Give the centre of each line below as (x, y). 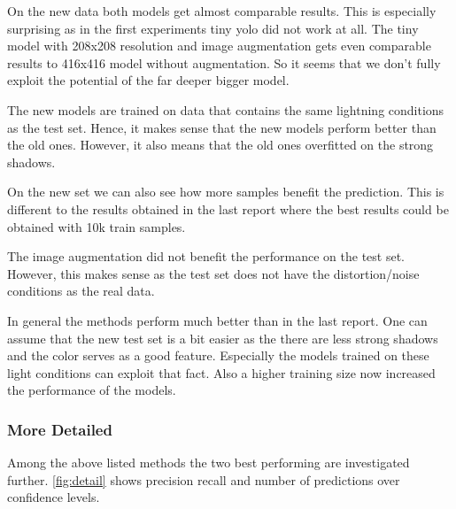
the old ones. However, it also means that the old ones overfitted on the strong (220, 145)
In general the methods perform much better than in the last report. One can (217, 320)
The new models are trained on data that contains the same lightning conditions (226, 109)
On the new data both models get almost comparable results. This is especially (222, 11)
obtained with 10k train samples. (97, 226)
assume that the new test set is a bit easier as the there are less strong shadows (223, 338)
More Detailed (60, 429)
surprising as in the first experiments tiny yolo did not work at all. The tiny (213, 28)
